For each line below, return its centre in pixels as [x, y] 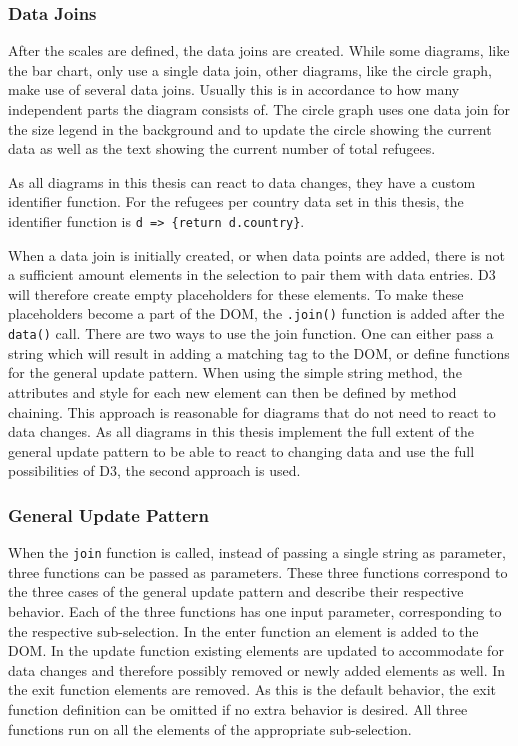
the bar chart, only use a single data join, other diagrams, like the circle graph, [250, 69]
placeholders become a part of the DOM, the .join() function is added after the [256, 313]
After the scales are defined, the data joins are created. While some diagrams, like [259, 50]
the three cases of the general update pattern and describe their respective [236, 591]
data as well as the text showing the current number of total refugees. [222, 148]
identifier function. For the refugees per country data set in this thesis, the [236, 201]
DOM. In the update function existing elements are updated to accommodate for [256, 650]
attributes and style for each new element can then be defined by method [232, 391]
